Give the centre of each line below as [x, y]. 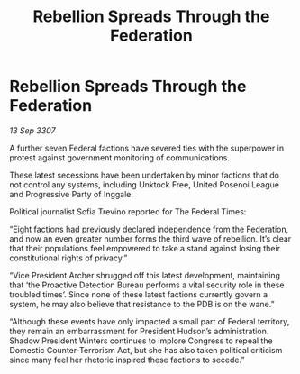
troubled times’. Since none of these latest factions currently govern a [139, 294]
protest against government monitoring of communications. [120, 157]
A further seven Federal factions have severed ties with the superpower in [147, 148]
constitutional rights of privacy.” [68, 258]
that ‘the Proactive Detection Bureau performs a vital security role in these [147, 285]
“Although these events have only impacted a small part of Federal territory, [150, 321]
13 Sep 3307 [32, 130]
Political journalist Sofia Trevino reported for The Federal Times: [128, 211]
